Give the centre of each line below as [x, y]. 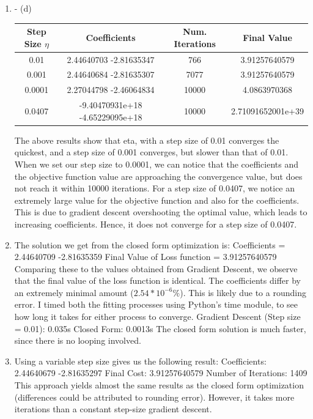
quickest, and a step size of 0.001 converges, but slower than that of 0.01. [151, 152]
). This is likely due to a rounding [243, 292]
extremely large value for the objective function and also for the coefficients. [157, 200]
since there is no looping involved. [78, 340]
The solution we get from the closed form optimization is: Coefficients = [150, 244]
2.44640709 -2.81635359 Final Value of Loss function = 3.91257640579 [145, 257]
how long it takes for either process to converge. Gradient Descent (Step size [157, 317]
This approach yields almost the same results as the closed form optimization [159, 385]
